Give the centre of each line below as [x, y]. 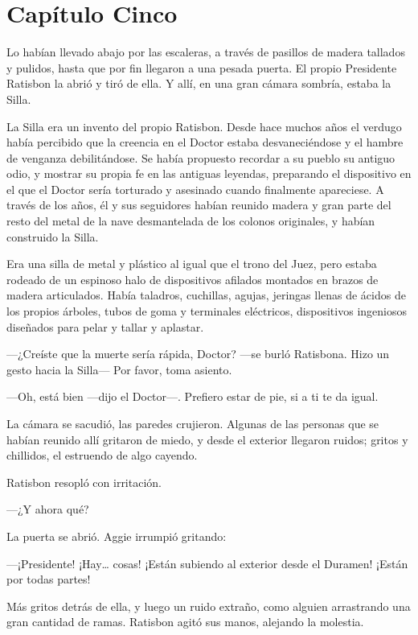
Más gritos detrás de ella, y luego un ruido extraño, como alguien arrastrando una [209, 606]
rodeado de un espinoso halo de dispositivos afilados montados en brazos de [193, 279]
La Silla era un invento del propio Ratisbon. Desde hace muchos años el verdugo [204, 126]
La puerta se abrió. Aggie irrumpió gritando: [117, 536]
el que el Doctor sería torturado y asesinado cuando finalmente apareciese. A [195, 189]
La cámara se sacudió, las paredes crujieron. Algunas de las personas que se [193, 423]
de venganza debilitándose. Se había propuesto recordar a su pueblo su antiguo [201, 157]
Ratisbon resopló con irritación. [84, 482]
